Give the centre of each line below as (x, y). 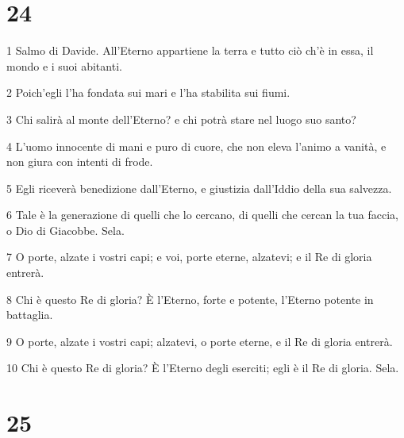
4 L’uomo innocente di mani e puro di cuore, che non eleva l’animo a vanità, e (196, 146)
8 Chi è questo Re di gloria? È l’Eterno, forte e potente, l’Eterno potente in (190, 299)
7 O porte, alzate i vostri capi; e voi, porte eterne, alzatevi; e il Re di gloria (189, 257)
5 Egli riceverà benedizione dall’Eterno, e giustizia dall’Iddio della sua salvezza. (199, 188)
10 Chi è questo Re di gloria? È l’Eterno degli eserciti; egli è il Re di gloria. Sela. (203, 368)
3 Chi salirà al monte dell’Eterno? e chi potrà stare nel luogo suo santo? (181, 119)
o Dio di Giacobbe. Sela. (65, 230)
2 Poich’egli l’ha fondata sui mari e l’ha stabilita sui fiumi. (148, 92)
